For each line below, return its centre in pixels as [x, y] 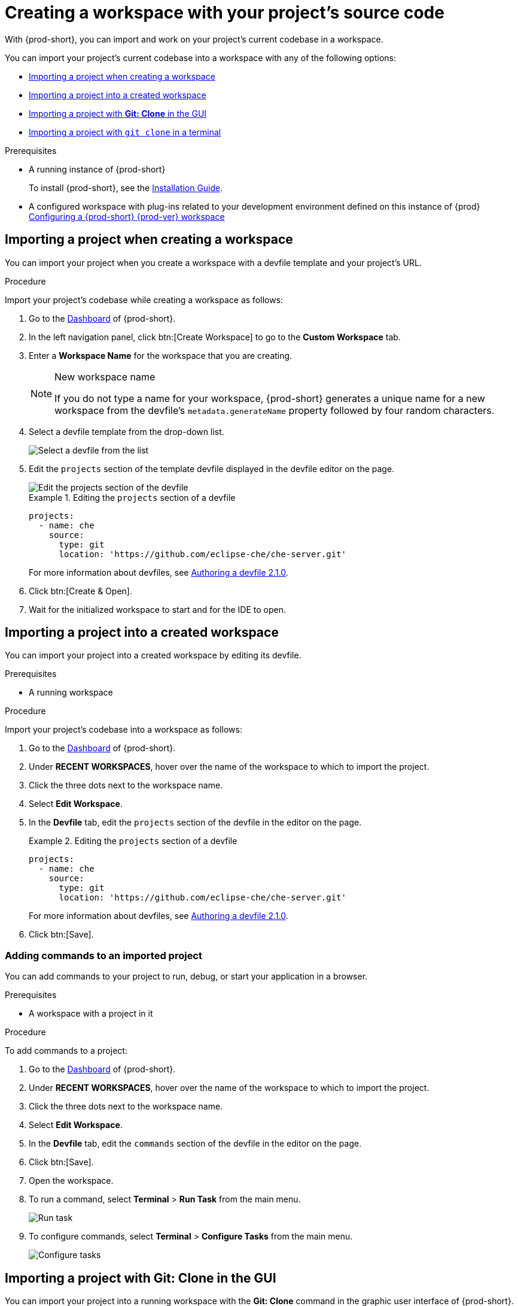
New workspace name [105, 377]
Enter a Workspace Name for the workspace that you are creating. [161, 355]
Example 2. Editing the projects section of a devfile [133, 841]
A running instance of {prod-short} [97, 169]
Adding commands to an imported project [103, 955]
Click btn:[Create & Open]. [80, 591]
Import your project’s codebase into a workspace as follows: [124, 730]
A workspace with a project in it [91, 1014]
